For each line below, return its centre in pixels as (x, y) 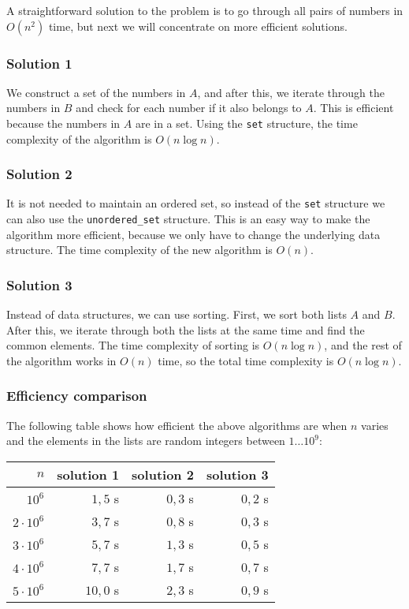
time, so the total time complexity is (246, 360)
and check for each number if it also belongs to (189, 108)
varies (375, 425)
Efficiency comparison (77, 396)
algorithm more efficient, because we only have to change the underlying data (193, 234)
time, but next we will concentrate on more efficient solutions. (198, 26)
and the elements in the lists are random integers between (146, 441)
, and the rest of (363, 345)
